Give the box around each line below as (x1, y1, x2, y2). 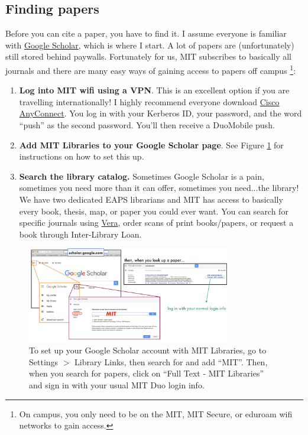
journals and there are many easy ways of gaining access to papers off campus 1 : (5, 62, 296, 76)
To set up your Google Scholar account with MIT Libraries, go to (29, 344, 267, 356)
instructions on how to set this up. (19, 150, 144, 163)
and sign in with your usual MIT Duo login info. (29, 379, 205, 391)
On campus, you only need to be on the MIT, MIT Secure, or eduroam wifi (19, 407, 293, 420)
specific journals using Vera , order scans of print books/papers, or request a (19, 216, 294, 229)
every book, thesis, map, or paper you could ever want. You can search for (19, 204, 288, 217)
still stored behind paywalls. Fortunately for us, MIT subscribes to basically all (5, 50, 292, 63)
